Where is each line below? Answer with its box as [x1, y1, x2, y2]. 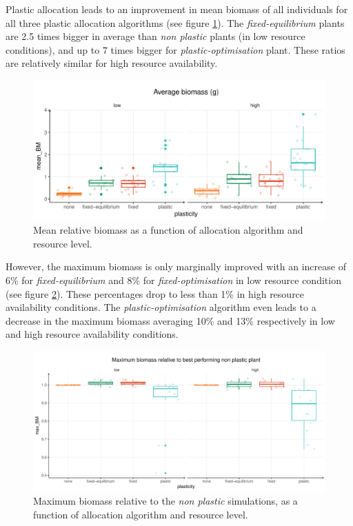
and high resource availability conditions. [6, 327, 179, 341]
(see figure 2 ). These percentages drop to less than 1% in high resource [6, 286, 305, 301]
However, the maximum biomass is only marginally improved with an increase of [6, 259, 346, 274]
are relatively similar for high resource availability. [6, 56, 218, 70]
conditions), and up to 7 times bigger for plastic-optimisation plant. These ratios [6, 42, 345, 57]
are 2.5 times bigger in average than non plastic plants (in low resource [6, 29, 305, 43]
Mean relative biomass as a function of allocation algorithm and [33, 223, 303, 237]
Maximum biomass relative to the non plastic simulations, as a [33, 494, 298, 508]
